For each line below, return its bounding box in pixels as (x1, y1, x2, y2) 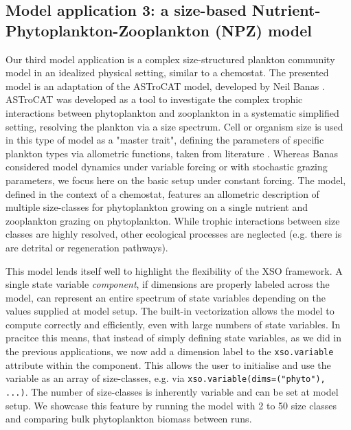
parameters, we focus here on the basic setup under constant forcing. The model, (5, 172, 346, 187)
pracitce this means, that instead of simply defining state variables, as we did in (5, 330, 342, 345)
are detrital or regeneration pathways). (5, 240, 168, 254)
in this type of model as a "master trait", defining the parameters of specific (5, 133, 324, 147)
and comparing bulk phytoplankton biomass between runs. (5, 411, 252, 426)
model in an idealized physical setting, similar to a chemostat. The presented (5, 65, 329, 80)
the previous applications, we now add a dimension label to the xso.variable (5, 344, 334, 359)
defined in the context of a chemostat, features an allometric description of (5, 186, 319, 201)
